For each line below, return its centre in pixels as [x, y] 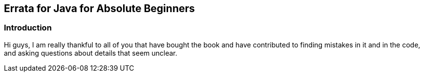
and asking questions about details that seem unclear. [91, 53]
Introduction [28, 28]
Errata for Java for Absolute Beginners [99, 8]
